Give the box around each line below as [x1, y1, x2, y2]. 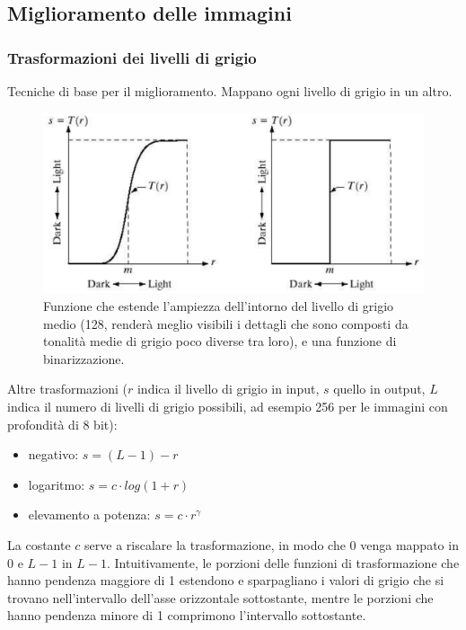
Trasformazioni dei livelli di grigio [7, 46, 257, 68]
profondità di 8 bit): [7, 414, 118, 433]
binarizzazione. [43, 349, 125, 368]
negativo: [28, 445, 79, 464]
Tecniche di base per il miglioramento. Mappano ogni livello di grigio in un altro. [7, 82, 453, 100]
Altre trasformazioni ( [7, 379, 127, 398]
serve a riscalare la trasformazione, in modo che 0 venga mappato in [84, 535, 459, 554]
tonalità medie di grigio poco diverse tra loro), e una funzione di [43, 332, 397, 350]
